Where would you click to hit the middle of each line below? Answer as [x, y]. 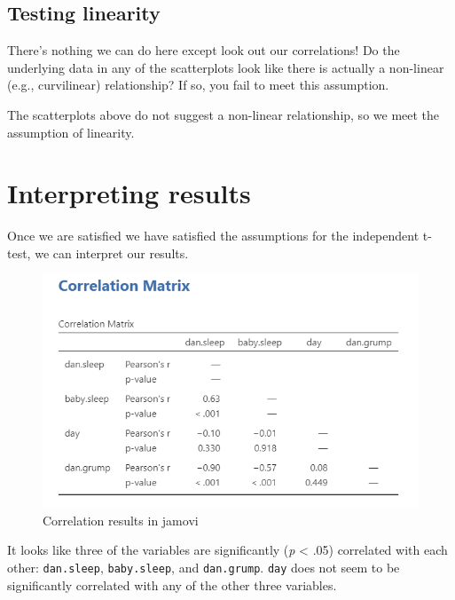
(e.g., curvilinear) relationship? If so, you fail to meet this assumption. [198, 85]
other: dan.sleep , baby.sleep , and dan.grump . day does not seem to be [204, 568]
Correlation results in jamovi [121, 520]
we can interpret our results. [112, 253]
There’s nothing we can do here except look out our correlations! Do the [204, 50]
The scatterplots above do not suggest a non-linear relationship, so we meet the [224, 114]
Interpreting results [129, 193]
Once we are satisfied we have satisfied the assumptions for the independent [213, 236]
